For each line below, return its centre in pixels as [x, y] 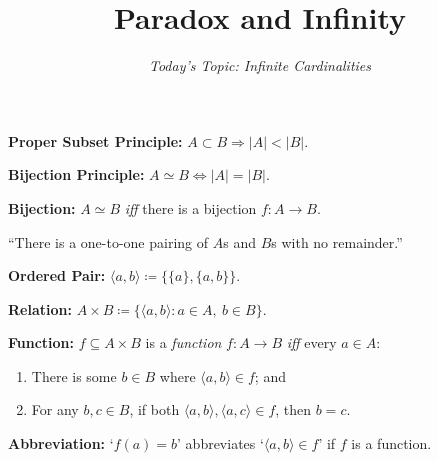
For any [55, 409]
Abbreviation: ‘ [61, 443]
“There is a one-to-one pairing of [108, 241]
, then [293, 409]
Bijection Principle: [76, 174]
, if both [154, 409]
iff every [311, 342]
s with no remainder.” [337, 241]
